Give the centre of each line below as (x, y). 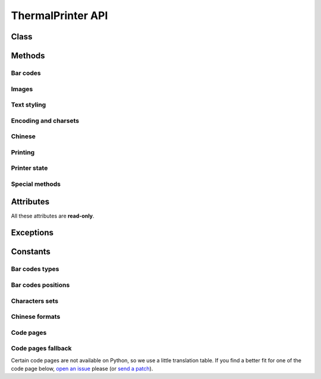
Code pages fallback (41, 349)
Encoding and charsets (45, 120)
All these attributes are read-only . (53, 216)
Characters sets (35, 301)
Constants (31, 252)
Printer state (29, 168)
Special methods (36, 184)
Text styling (29, 105)
